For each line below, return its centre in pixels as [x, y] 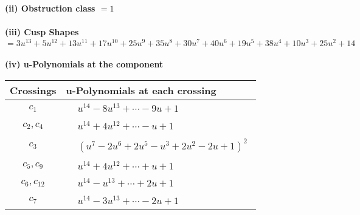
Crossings [33, 90]
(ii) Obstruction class [50, 8]
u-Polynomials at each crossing [141, 90]
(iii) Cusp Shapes [42, 32]
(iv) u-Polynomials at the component [84, 64]
